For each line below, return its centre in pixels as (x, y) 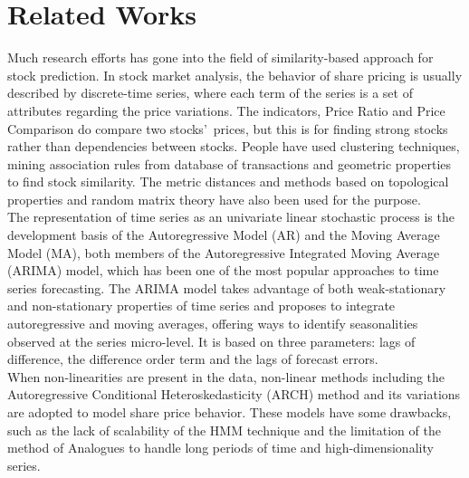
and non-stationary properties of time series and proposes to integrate (201, 306)
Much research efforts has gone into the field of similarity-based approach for (220, 57)
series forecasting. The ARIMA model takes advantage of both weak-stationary (227, 287)
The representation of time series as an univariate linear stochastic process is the (231, 217)
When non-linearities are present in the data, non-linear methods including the (226, 376)
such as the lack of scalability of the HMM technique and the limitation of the (224, 430)
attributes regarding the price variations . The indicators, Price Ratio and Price (226, 110)
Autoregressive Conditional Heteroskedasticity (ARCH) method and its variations (234, 394)
